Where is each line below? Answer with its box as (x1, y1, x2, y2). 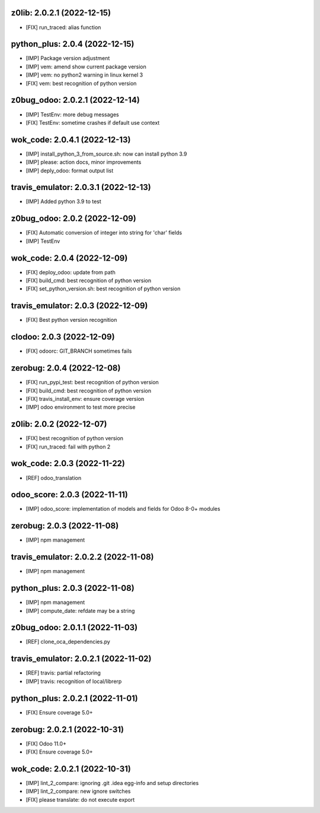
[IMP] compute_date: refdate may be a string (25, 607, 135, 614)
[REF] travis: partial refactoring (25, 669, 101, 676)
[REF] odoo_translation (25, 474, 82, 481)
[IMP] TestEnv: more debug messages (25, 110, 120, 118)
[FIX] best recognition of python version (25, 435, 124, 442)
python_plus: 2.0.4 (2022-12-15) (11, 39, 135, 49)
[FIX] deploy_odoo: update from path (25, 268, 116, 276)
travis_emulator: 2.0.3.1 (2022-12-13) (11, 182, 151, 192)
